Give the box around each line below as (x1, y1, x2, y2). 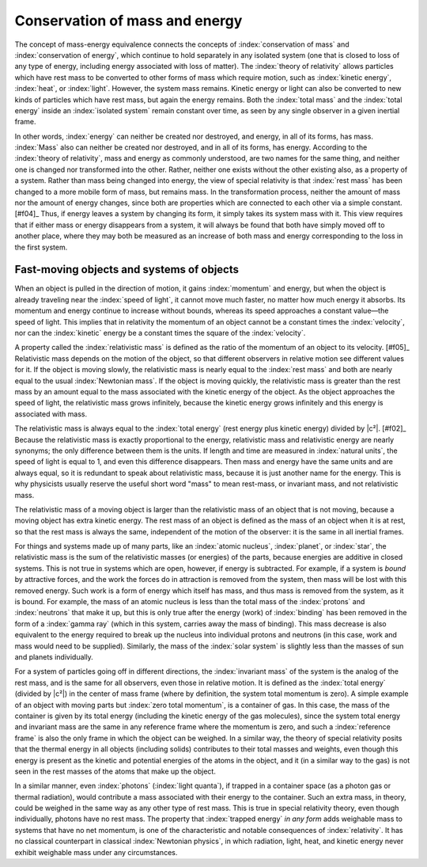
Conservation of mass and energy (14, 12, 243, 29)
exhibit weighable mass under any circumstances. (14, 847, 178, 857)
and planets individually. (14, 652, 94, 661)
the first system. (14, 242, 68, 252)
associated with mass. (14, 409, 87, 419)
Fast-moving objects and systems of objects (14, 263, 240, 276)
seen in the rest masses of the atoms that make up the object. (14, 766, 217, 776)
